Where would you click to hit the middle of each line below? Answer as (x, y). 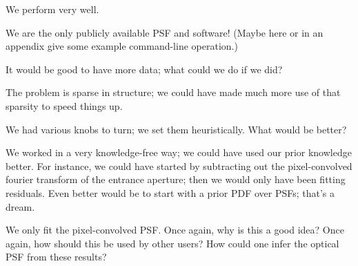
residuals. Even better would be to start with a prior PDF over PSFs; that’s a (170, 192)
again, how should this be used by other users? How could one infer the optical (172, 243)
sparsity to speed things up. (64, 105)
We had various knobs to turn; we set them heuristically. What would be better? (176, 129)
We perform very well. (52, 9)
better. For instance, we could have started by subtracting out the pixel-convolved (179, 165)
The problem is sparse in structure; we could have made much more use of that (173, 92)
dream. (20, 206)
